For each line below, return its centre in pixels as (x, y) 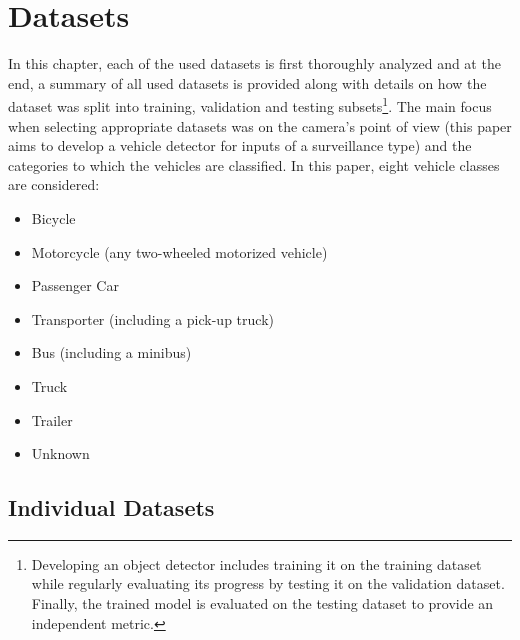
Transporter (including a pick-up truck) (152, 318)
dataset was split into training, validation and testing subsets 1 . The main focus (250, 104)
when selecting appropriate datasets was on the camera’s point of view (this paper (260, 125)
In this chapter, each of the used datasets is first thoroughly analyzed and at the (254, 63)
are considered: (54, 184)
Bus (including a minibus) (111, 352)
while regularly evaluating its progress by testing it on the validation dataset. (268, 583)
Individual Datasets (111, 507)
